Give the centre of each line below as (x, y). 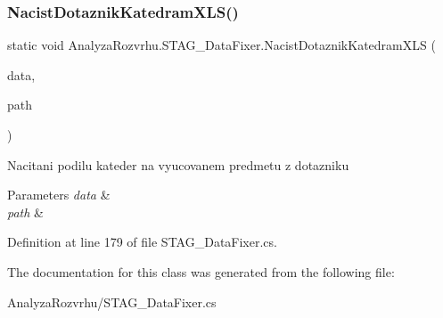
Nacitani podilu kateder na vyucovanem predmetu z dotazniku (178, 164)
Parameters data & (59, 195)
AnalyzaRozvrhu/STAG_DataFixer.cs (112, 302)
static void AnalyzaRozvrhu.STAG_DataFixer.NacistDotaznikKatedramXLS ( (221, 45)
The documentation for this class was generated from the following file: (201, 271)
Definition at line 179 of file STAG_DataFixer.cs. (142, 242)
